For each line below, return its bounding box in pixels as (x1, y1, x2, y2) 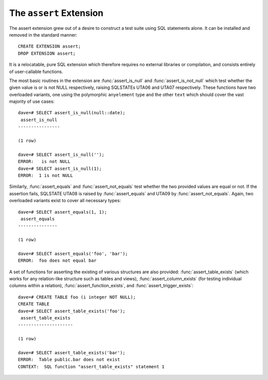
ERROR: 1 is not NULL (18, 172, 73, 178)
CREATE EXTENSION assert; (18, 44, 81, 49)
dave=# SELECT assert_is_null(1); (18, 165, 102, 171)
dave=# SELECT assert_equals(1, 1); (18, 209, 107, 215)
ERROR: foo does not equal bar (18, 258, 97, 263)
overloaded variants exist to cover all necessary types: (9, 198, 121, 204)
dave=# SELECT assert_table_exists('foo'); (18, 308, 126, 314)
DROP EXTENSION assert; (18, 50, 76, 56)
